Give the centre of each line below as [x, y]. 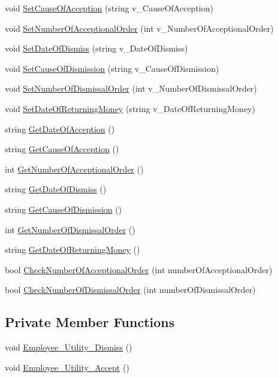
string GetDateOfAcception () [60, 128]
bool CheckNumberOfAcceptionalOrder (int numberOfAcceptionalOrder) [139, 269]
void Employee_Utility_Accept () [67, 367]
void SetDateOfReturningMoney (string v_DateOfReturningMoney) [130, 108]
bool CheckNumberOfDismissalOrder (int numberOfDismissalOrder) [130, 290]
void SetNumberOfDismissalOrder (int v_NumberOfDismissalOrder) [131, 88]
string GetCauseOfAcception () [62, 149]
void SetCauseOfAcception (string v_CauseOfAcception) [109, 8]
